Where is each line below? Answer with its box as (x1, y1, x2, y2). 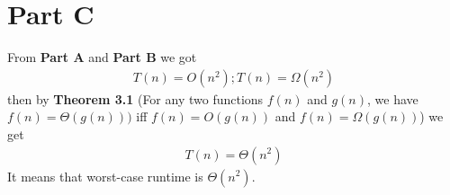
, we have (366, 89, 418, 108)
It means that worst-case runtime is (7, 166, 203, 185)
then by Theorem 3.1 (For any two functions (7, 89, 264, 108)
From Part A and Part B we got (7, 48, 197, 66)
